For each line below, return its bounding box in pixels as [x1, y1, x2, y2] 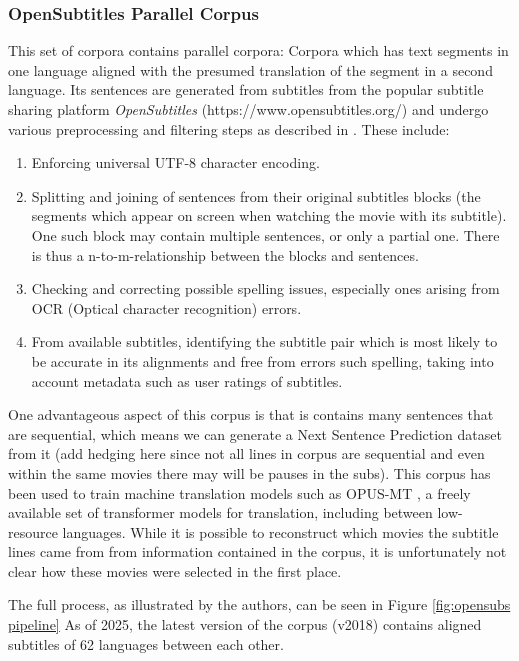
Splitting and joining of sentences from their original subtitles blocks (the [31, 185, 481, 206]
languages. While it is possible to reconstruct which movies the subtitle [62, 521, 499, 542]
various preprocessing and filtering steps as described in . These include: [8, 118, 450, 139]
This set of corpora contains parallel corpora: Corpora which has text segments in [8, 40, 509, 61]
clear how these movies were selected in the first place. [8, 560, 342, 581]
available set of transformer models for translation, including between [8, 502, 433, 523]
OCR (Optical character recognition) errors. [31, 297, 302, 318]
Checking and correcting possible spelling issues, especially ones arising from [31, 278, 500, 299]
